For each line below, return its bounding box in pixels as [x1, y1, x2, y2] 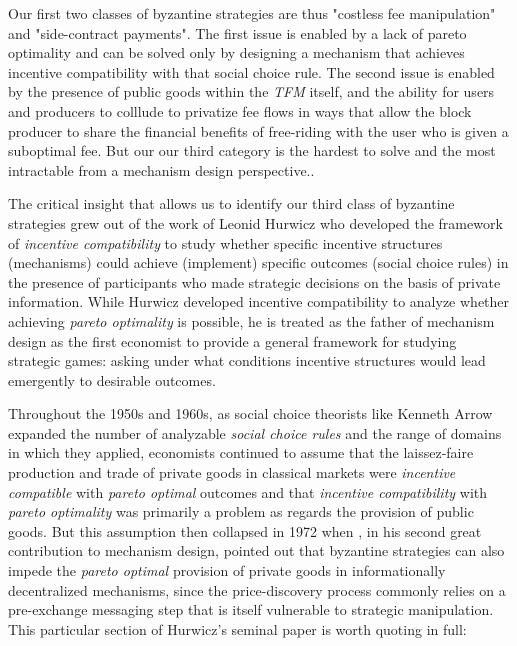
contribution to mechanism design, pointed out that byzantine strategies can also [8, 540, 505, 561]
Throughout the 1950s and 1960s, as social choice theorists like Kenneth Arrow [8, 403, 493, 424]
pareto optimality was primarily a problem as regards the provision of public [8, 501, 474, 522]
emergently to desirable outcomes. [8, 369, 216, 390]
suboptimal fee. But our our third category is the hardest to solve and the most [8, 140, 496, 161]
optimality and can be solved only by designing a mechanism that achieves [8, 42, 465, 63]
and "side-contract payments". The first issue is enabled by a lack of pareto [8, 22, 467, 43]
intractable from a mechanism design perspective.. [8, 159, 315, 180]
